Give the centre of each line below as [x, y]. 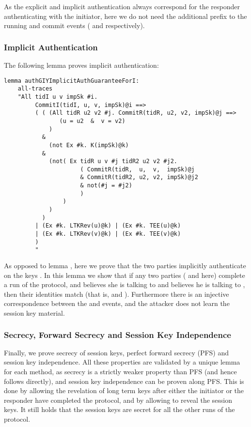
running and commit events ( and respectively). [74, 25]
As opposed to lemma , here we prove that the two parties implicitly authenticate [125, 266]
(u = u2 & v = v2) [92, 121]
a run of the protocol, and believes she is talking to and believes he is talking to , [125, 284]
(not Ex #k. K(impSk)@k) [89, 145]
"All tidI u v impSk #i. [58, 97]
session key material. [34, 313]
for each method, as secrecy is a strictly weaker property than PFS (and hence [120, 371]
